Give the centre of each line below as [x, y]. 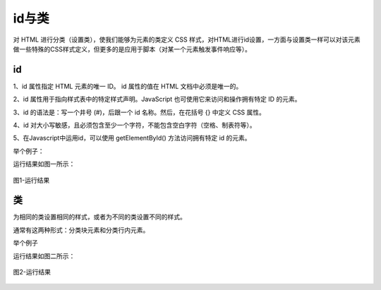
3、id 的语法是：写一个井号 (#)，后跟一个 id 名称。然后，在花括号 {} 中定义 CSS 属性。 [139, 112]
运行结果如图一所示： [44, 164]
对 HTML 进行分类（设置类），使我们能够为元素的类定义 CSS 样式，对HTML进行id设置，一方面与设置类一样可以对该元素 [187, 40]
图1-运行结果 [31, 180]
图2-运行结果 [32, 272]
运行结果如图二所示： [44, 256]
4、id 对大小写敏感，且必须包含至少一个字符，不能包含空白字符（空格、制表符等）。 [134, 125]
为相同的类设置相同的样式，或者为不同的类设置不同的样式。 [99, 217]
